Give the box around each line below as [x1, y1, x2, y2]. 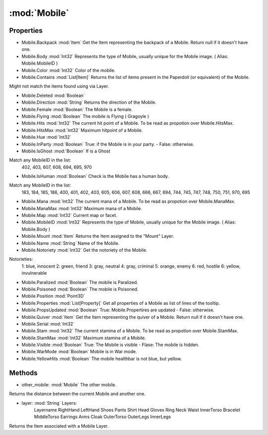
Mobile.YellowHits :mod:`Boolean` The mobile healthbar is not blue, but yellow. [21, 356, 182, 362]
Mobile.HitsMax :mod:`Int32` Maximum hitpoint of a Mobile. [21, 127, 143, 133]
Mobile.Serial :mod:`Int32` [21, 321, 74, 327]
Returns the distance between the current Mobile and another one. [9, 391, 146, 397]
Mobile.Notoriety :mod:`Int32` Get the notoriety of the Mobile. [21, 247, 147, 253]
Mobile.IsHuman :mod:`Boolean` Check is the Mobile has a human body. [21, 173, 169, 179]
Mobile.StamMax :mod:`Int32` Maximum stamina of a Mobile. [21, 335, 146, 341]
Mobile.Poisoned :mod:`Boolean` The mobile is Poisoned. [21, 286, 138, 292]
